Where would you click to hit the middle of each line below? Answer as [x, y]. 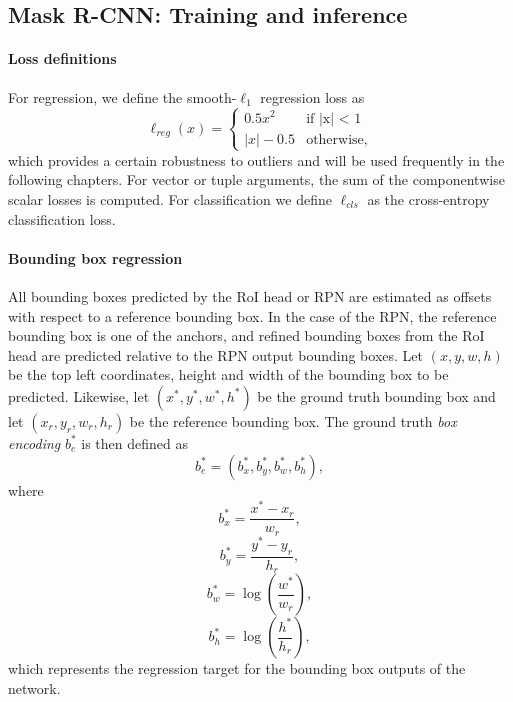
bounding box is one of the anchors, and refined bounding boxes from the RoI [246, 335]
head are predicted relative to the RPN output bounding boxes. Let [215, 354]
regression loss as [312, 96]
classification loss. [62, 218]
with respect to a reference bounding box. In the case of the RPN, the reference [252, 315]
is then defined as [134, 442]
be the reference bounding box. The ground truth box [293, 420]
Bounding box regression [95, 257]
